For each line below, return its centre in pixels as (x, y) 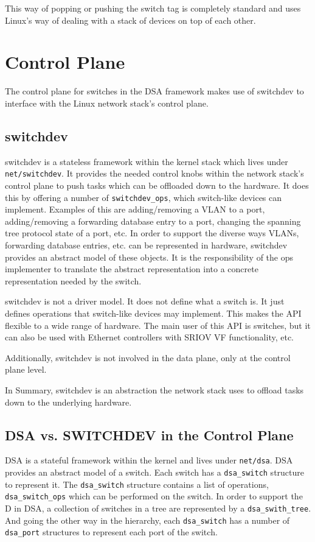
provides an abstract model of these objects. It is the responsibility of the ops (149, 257)
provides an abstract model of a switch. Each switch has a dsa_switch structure (154, 472)
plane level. (26, 369)
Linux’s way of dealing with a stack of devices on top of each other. (130, 20)
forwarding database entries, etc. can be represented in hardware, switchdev (146, 245)
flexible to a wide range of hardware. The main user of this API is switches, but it (158, 325)
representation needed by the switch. (73, 280)
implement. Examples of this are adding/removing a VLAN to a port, (135, 209)
